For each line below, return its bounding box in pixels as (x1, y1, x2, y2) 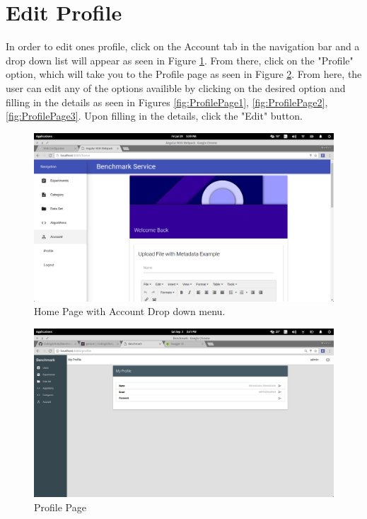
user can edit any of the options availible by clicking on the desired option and (6, 80, 346, 95)
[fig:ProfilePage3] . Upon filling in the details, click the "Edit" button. (6, 108, 303, 123)
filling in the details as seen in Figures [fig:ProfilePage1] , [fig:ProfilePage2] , (6, 94, 328, 109)
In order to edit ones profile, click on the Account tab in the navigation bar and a (6, 39, 360, 54)
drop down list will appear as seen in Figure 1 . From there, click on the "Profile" (6, 52, 354, 67)
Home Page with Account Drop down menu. (34, 304, 226, 319)
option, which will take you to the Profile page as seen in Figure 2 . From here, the (6, 67, 362, 81)
